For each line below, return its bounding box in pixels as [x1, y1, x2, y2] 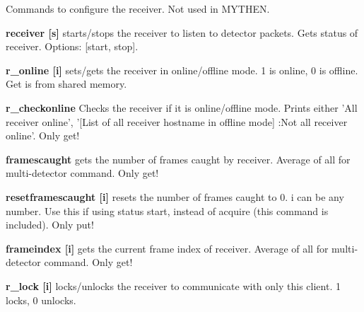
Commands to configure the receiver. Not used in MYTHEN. [6, 1, 270, 16]
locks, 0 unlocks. [6, 292, 76, 307]
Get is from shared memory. [6, 76, 127, 91]
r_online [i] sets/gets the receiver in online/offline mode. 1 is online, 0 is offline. [6, 62, 358, 77]
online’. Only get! [6, 128, 80, 143]
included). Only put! [6, 217, 94, 232]
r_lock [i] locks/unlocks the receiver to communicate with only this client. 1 [6, 278, 341, 293]
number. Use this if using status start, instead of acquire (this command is [6, 203, 329, 218]
